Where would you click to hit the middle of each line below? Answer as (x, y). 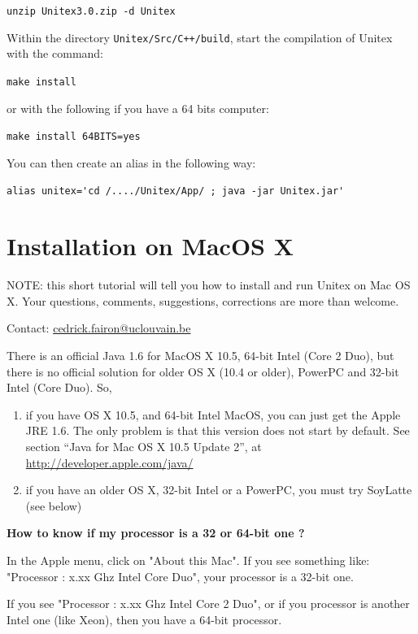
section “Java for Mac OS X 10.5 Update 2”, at (144, 446)
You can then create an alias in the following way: (131, 162)
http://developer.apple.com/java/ (109, 462)
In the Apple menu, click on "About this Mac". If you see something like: (188, 560)
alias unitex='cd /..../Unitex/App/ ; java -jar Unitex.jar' (176, 191)
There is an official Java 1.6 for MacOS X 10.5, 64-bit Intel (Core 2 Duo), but (200, 355)
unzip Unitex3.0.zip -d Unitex (91, 11)
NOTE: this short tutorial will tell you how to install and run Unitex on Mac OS (209, 285)
